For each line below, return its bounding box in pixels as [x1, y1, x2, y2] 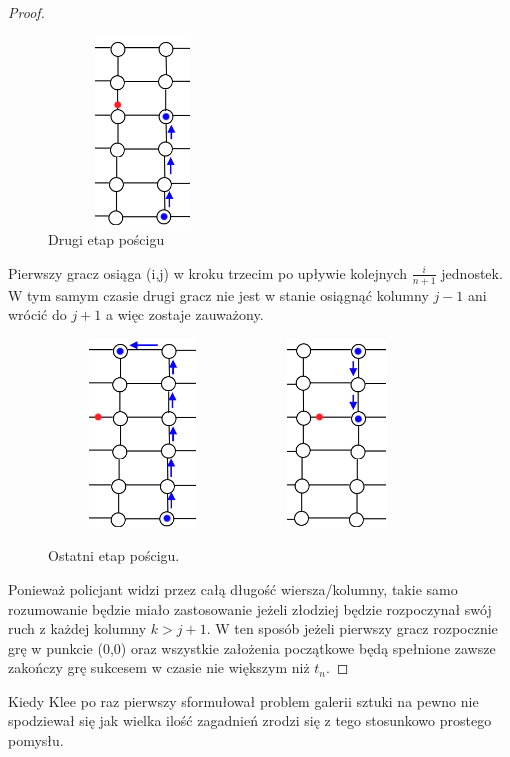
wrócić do [8, 304, 67, 325]
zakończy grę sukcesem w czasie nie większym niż [8, 657, 310, 678]
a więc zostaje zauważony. [105, 304, 264, 325]
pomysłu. [8, 730, 64, 751]
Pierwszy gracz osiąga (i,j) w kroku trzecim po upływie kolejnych [8, 262, 408, 283]
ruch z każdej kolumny [8, 618, 147, 639]
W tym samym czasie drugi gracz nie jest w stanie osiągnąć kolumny [8, 284, 429, 305]
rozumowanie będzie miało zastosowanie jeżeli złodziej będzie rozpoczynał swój [8, 598, 492, 619]
